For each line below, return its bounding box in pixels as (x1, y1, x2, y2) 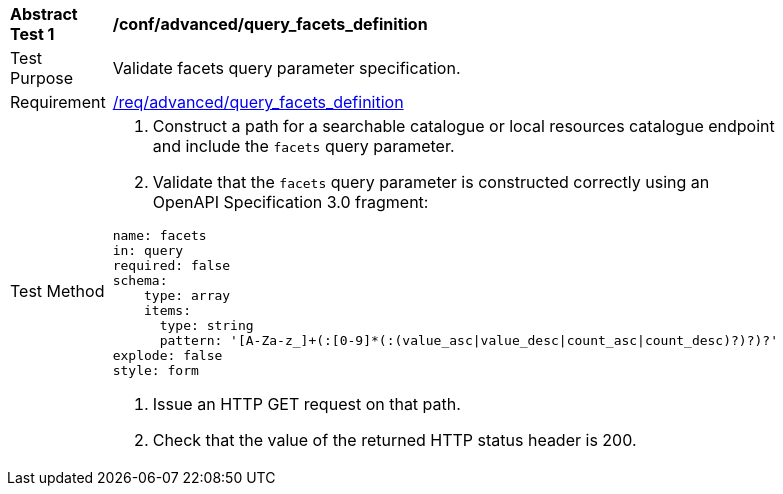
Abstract (10, 4, 78, 24)
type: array (144, 288, 231, 303)
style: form (112, 363, 199, 378)
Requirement (10, 92, 106, 112)
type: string (159, 318, 254, 333)
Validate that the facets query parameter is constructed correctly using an (152, 172, 710, 192)
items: (144, 303, 191, 318)
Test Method (10, 281, 105, 301)
